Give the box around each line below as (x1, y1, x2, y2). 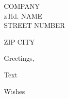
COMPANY (4, 1, 40, 11)
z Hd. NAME (4, 10, 42, 21)
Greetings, (4, 53, 34, 63)
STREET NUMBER (4, 20, 65, 30)
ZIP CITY (4, 36, 35, 47)
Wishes (4, 86, 25, 96)
